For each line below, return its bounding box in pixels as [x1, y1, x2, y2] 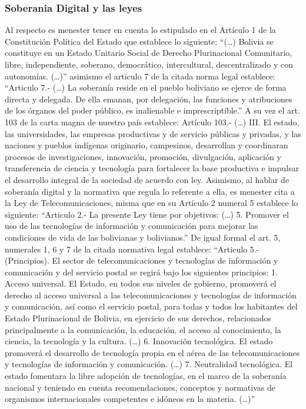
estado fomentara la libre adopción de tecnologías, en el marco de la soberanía [5, 370, 287, 382]
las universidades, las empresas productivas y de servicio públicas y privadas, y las [5, 127, 301, 139]
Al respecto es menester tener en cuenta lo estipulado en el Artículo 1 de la [5, 24, 276, 36]
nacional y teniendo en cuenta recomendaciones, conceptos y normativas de [5, 381, 275, 393]
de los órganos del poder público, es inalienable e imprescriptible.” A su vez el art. [5, 104, 300, 117]
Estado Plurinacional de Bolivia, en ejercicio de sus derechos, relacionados [5, 312, 272, 324]
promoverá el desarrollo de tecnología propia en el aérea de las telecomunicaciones [5, 346, 300, 358]
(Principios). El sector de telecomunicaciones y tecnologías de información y [5, 254, 278, 267]
